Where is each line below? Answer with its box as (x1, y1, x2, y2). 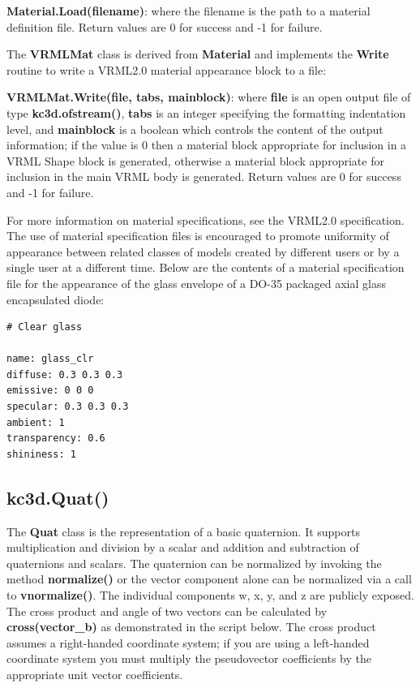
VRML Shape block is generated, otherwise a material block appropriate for (6, 152, 384, 169)
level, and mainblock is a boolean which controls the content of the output (6, 120, 384, 137)
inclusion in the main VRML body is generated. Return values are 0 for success (6, 168, 401, 185)
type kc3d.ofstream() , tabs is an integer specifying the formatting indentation (6, 104, 406, 121)
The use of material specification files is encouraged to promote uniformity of (6, 227, 389, 244)
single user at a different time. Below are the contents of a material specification (6, 259, 405, 276)
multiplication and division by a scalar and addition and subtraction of (6, 539, 359, 556)
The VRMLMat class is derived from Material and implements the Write (6, 45, 389, 62)
